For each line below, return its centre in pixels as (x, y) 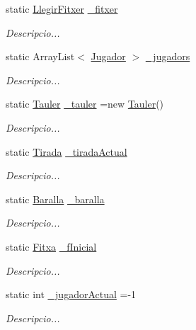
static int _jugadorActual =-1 (71, 294)
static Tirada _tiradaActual (67, 151)
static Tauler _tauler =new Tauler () (85, 104)
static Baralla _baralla (55, 199)
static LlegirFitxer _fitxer (62, 8)
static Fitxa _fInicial (51, 246)
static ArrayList (40, 56)
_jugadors (168, 56)
